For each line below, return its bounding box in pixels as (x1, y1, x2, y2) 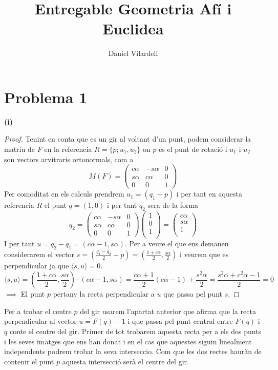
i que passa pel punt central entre (127, 316, 233, 326)
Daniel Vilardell (108, 48, 158, 59)
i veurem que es (179, 249, 229, 260)
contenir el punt (4, 356, 54, 366)
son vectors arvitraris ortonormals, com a (4, 153, 134, 164)
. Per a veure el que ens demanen (124, 238, 229, 249)
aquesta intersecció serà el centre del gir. (62, 356, 189, 366)
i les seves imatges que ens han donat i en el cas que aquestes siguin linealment (4, 336, 252, 346)
